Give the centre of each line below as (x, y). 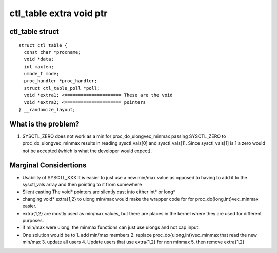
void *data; (39, 59)
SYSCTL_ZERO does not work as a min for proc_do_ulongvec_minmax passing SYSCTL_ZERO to (124, 136)
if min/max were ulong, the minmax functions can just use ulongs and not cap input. (111, 227)
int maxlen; (39, 66)
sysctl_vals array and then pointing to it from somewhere (82, 185)
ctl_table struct (34, 31)
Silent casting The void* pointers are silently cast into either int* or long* (99, 192)
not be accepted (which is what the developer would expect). (87, 151)
